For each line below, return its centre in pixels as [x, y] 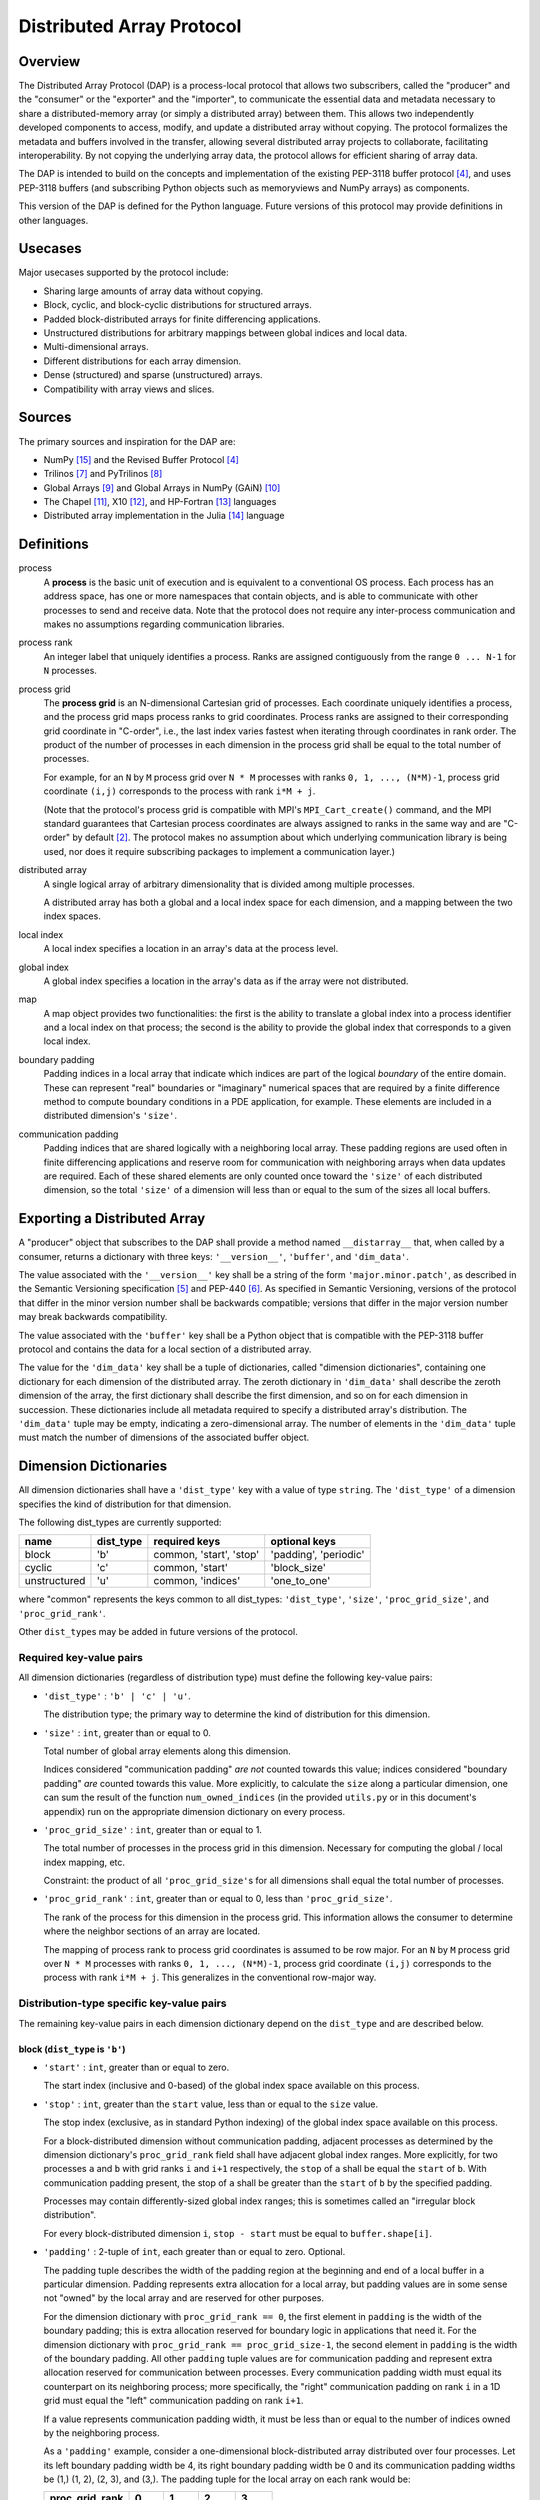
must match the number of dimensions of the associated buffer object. [164, 1437]
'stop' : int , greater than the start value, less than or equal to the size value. [211, 2104]
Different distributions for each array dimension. [142, 361]
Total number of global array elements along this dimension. [167, 1751]
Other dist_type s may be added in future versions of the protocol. [158, 1632]
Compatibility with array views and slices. [129, 389]
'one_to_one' [300, 1581]
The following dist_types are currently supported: [120, 1522]
